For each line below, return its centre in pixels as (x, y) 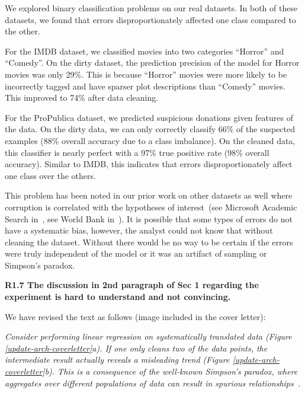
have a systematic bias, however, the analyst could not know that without (139, 230)
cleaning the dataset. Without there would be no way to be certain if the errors (149, 242)
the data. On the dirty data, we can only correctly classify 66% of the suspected (150, 129)
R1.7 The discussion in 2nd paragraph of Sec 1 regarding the (132, 285)
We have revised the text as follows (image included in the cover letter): (135, 316)
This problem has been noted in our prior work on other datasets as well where (149, 195)
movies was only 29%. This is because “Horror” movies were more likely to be (146, 74)
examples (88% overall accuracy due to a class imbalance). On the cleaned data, (150, 140)
